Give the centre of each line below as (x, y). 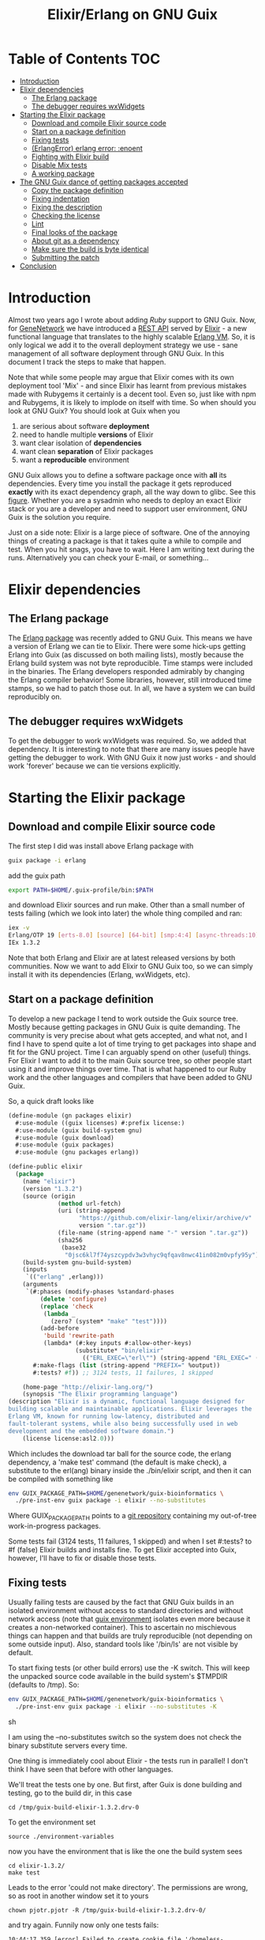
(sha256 (70, 1240)
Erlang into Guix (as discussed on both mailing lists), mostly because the (126, 654)
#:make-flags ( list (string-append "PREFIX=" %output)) (127, 1365)
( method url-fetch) (90, 1203)
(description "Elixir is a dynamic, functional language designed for (127, 1402)
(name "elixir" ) (49, 1181)
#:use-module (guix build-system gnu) (79, 1130)
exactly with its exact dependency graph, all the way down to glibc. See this (132, 491)
